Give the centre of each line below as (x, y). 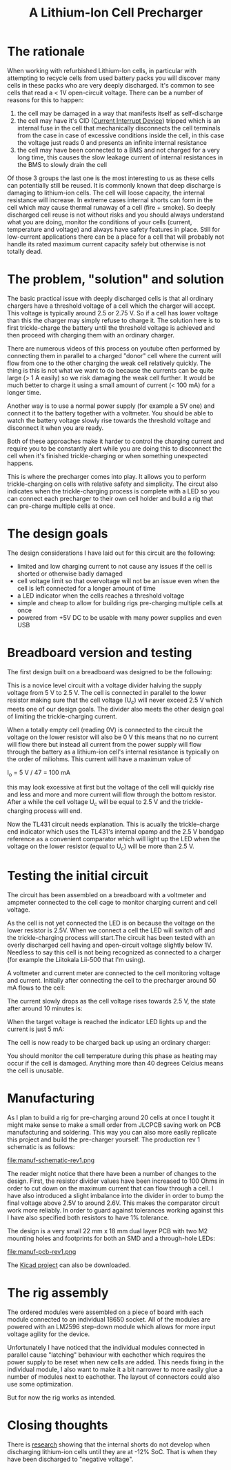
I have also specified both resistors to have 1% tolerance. (88, 1217)
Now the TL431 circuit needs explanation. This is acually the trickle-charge (113, 824)
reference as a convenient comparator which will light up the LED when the (114, 839)
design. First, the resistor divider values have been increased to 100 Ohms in (116, 1181)
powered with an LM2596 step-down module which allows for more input (111, 1326)
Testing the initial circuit (78, 876)
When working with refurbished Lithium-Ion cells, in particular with (102, 70)
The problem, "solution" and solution (115, 279)
